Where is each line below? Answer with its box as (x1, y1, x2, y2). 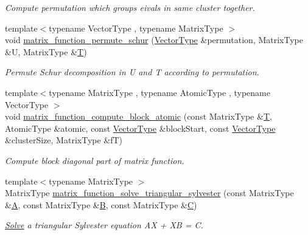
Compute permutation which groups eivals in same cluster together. (5, 1, 255, 13)
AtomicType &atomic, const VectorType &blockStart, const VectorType (5, 121, 276, 134)
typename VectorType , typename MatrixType (49, 21, 223, 34)
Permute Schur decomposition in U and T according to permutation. (5, 66, 259, 78)
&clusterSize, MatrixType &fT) (5, 134, 123, 146)
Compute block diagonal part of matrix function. (5, 154, 184, 166)
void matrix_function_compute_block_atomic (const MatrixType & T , (5, 110, 272, 123)
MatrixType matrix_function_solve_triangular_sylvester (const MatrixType (5, 186, 294, 199)
